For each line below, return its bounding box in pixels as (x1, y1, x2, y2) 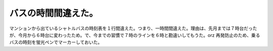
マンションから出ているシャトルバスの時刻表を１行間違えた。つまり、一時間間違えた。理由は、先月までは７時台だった (9, 25, 257, 31)
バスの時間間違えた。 (9, 8, 99, 19)
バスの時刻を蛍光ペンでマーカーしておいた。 (9, 39, 103, 45)
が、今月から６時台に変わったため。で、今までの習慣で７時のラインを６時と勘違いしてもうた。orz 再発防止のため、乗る (9, 32, 260, 38)
